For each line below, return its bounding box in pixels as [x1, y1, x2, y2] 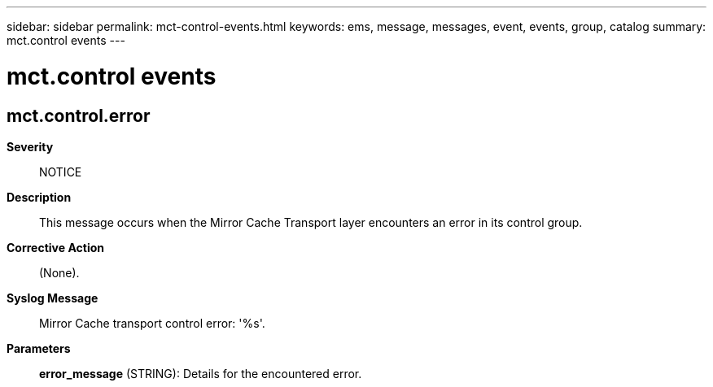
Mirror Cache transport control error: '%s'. [39, 315, 265, 330]
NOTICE [39, 164, 82, 179]
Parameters [7, 341, 71, 355]
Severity [7, 139, 54, 154]
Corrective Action [7, 240, 104, 254]
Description [7, 189, 72, 204]
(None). [39, 265, 80, 280]
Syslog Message [7, 290, 98, 305]
